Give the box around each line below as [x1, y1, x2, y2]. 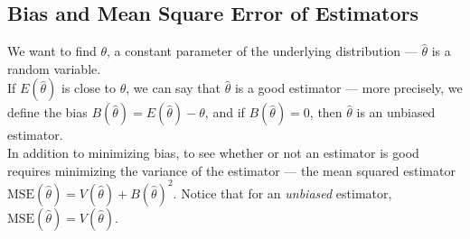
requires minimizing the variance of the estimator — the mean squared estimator [7, 161, 456, 179]
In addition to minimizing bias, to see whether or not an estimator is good [7, 142, 419, 161]
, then [309, 103, 343, 122]
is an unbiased [356, 103, 436, 122]
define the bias [7, 103, 88, 122]
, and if [204, 103, 245, 122]
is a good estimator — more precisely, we [234, 78, 463, 97]
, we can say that [126, 78, 221, 97]
